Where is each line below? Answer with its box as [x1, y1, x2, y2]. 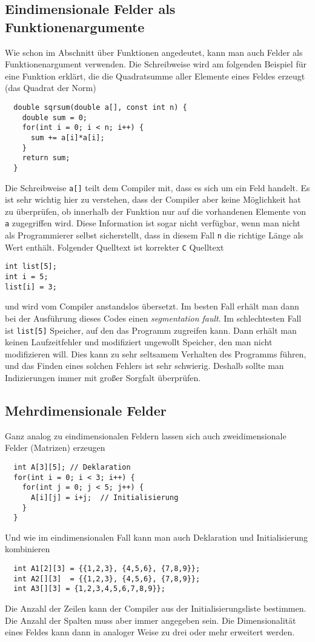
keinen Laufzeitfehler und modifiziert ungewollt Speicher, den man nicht [5, 336, 273, 348]
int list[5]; [5, 262, 57, 271]
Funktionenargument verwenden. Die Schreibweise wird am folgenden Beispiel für [5, 58, 307, 70]
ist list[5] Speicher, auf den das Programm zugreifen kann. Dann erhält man [5, 323, 297, 336]
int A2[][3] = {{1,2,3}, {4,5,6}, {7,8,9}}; [13, 574, 201, 583]
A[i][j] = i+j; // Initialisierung [30, 493, 179, 502]
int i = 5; [5, 272, 48, 282]
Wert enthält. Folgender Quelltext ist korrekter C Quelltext [5, 240, 224, 253]
